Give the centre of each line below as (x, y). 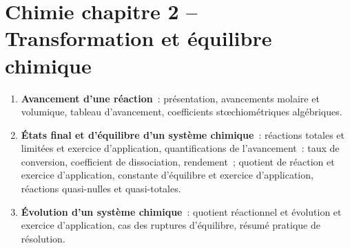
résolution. (43, 238)
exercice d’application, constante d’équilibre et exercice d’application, (167, 175)
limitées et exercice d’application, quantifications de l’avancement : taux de (180, 148)
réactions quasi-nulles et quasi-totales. (101, 189)
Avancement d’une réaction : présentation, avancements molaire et (170, 98)
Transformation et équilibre (138, 38)
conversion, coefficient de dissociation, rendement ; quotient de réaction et (178, 161)
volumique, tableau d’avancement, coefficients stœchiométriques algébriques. (182, 112)
